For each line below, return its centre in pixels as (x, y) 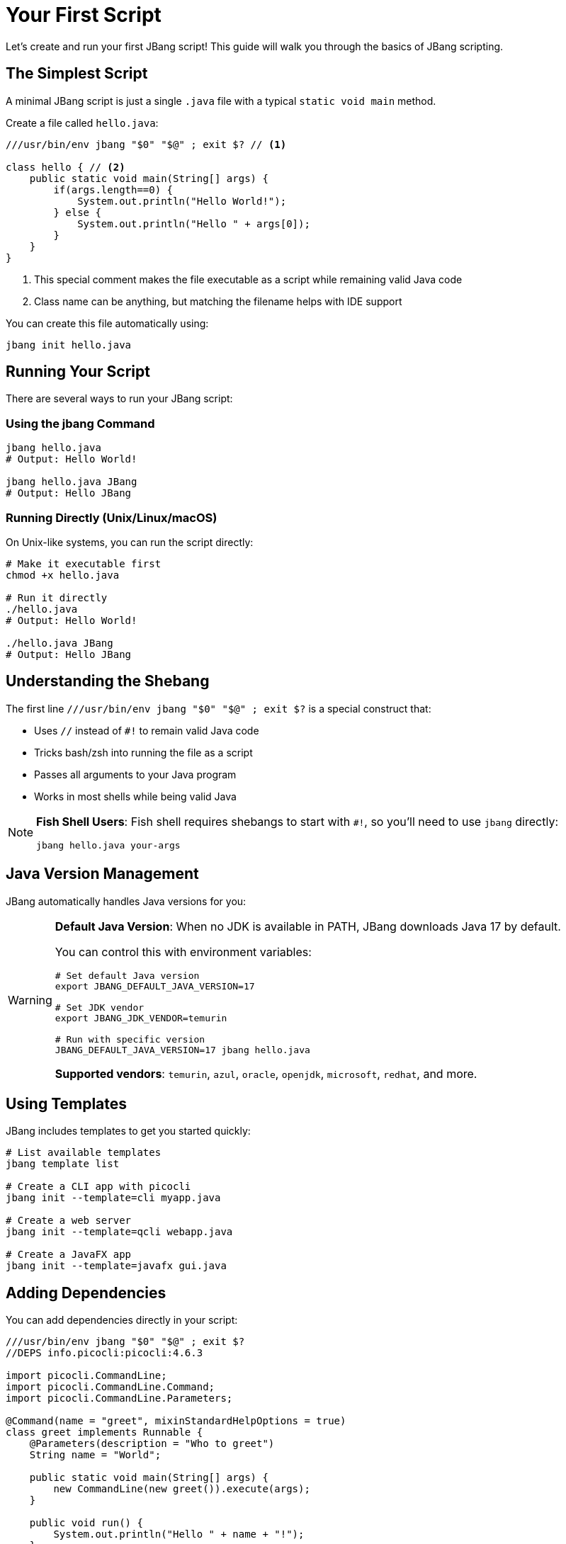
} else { (77, 212)
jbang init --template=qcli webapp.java (119, 1232)
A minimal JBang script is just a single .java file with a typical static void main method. (221, 101)
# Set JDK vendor (100, 1007)
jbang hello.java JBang (72, 482)
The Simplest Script (77, 74)
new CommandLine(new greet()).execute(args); (182, 1489)
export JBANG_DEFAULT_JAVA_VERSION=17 (155, 986)
